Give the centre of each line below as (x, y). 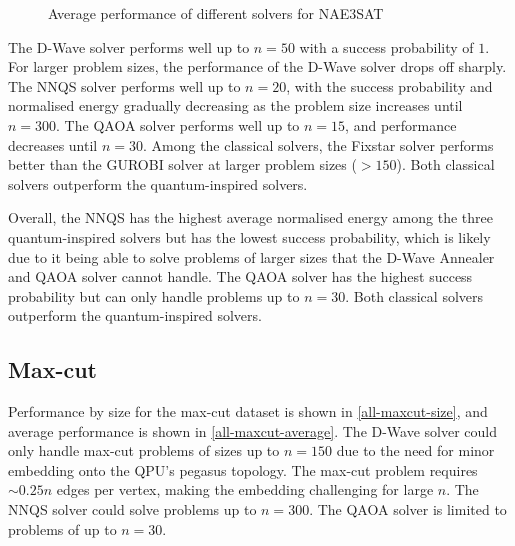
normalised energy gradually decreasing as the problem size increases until (235, 105)
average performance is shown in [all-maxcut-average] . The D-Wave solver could (253, 430)
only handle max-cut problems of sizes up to (144, 450)
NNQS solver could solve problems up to (132, 509)
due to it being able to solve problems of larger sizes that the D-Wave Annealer (251, 256)
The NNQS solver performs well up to (124, 85)
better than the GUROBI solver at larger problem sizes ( (182, 164)
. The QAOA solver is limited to (408, 509)
